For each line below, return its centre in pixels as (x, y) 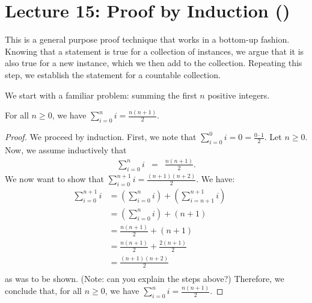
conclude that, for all (44, 291)
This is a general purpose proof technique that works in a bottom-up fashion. (147, 39)
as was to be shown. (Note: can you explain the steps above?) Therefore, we (145, 279)
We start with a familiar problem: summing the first (101, 95)
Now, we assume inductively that (66, 150)
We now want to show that (54, 179)
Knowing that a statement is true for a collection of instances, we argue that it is (154, 51)
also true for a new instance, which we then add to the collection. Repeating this (154, 63)
